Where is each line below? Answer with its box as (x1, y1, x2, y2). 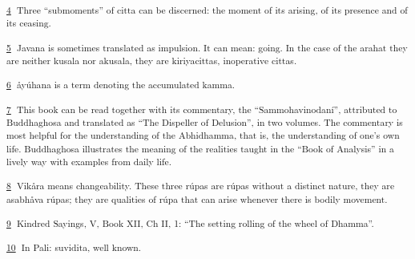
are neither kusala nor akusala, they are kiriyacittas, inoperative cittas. (6, 53, 297, 67)
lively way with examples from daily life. (6, 154, 172, 168)
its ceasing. (6, 16, 51, 30)
